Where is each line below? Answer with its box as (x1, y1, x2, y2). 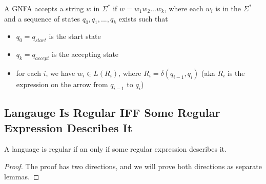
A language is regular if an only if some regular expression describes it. (4, 144, 227, 154)
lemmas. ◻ (4, 171, 39, 181)
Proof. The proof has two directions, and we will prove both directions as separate (4, 160, 262, 171)
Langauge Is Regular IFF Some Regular (4, 105, 220, 120)
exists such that (118, 13, 168, 24)
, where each (164, 3, 203, 13)
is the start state (49, 31, 101, 42)
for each (16, 67, 42, 78)
